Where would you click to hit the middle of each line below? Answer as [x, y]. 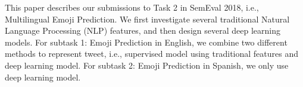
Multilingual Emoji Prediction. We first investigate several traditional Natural [147, 19]
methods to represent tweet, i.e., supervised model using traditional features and [151, 54]
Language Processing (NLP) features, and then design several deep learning [143, 30]
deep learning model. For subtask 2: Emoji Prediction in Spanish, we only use [147, 65]
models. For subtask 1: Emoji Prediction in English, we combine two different [146, 42]
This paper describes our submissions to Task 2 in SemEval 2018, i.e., [132, 7]
